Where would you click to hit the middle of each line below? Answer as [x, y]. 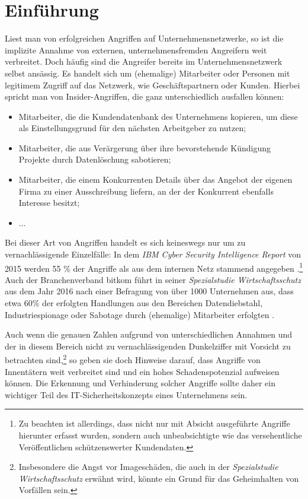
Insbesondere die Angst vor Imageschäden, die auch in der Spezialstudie [148, 467]
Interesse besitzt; [49, 203]
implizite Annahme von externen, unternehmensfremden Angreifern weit [136, 50]
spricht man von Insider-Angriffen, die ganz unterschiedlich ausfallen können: [145, 96]
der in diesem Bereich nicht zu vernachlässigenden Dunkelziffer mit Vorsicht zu [148, 346]
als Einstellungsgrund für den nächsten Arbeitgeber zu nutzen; [132, 128]
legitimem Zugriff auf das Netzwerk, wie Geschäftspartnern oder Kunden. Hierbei [153, 85]
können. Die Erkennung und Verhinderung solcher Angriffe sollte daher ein [140, 383]
